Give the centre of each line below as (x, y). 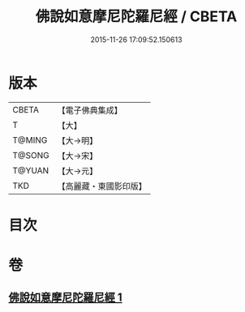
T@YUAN (31, 170)
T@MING (30, 140)
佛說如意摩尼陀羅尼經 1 (66, 298)
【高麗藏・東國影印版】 (102, 186)
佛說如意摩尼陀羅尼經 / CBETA (136, 17)
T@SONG (31, 155)
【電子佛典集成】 (90, 110)
